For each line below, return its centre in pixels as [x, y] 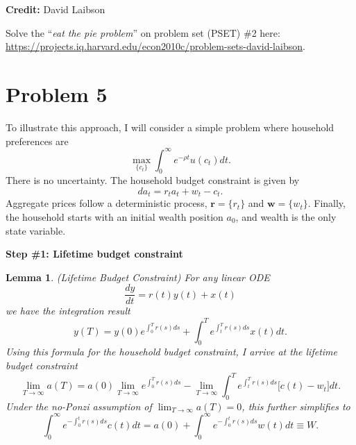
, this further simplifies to [296, 406]
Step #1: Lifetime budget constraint [94, 254]
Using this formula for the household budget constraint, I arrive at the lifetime [171, 352]
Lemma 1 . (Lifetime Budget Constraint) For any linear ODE [138, 277]
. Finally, [327, 203]
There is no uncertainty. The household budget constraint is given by [153, 180]
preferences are [37, 141]
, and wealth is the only [286, 217]
